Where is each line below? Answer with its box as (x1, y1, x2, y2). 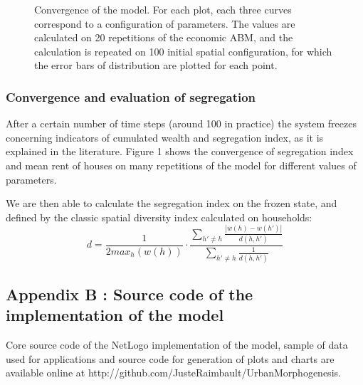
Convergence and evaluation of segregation (6, 88, 256, 105)
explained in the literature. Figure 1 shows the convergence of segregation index (6, 144, 354, 159)
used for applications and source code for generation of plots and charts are (6, 351, 335, 366)
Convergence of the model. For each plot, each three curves (34, 2, 292, 16)
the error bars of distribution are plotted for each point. (34, 58, 278, 73)
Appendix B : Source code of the (6, 283, 253, 305)
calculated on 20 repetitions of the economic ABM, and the (34, 30, 293, 45)
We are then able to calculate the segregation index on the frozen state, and (6, 196, 337, 211)
